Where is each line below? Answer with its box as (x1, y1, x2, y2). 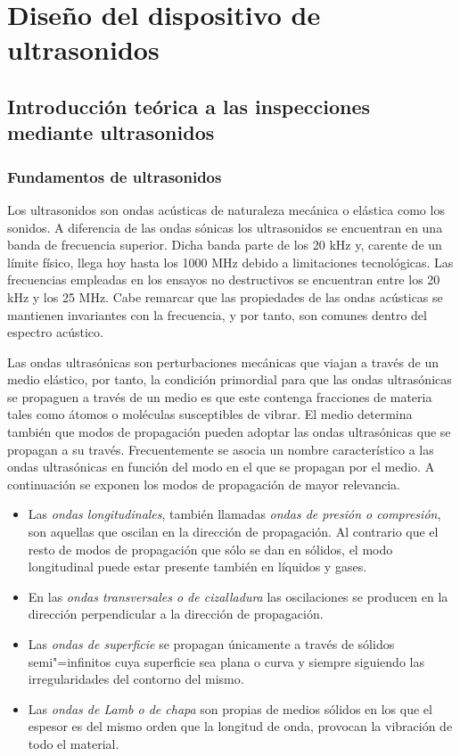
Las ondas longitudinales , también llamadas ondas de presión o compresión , (28, 505, 441, 523)
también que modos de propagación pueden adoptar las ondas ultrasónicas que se (7, 423, 451, 441)
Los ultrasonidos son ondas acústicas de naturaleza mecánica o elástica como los (7, 200, 445, 218)
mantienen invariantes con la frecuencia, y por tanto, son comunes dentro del (7, 305, 427, 324)
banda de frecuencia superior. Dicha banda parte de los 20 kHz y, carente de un (7, 235, 442, 254)
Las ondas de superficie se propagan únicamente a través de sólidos (28, 635, 395, 653)
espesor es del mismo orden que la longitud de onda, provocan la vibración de (28, 717, 453, 735)
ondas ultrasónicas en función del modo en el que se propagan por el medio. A (7, 457, 435, 476)
